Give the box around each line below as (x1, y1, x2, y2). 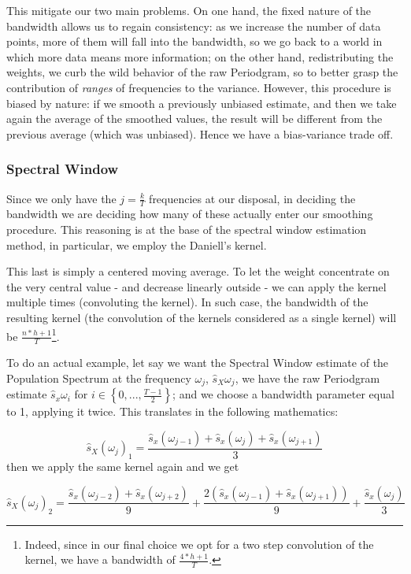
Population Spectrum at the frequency (6, 369, 191, 386)
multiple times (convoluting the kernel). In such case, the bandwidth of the (6, 294, 368, 310)
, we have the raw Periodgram (235, 369, 380, 386)
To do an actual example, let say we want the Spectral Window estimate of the (6, 354, 389, 371)
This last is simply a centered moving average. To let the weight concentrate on (6, 263, 390, 280)
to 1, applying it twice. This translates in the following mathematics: (6, 403, 339, 420)
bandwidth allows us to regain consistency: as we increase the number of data (6, 17, 381, 34)
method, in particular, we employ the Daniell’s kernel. (6, 236, 267, 253)
